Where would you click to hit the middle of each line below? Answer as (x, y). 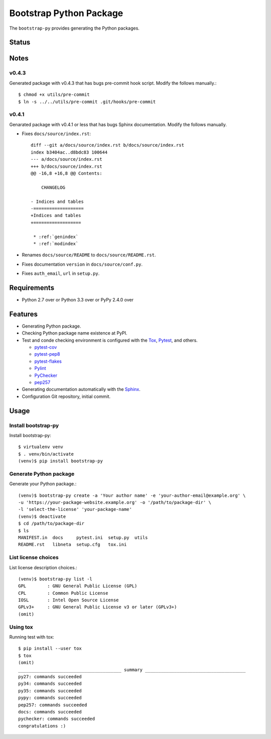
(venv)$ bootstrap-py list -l (55, 579)
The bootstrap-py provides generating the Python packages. (75, 28)
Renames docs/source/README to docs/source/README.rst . (89, 255)
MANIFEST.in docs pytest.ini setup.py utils (83, 537)
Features (23, 314)
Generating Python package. (51, 326)
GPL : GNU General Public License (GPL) (78, 586)
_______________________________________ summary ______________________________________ (132, 670)
